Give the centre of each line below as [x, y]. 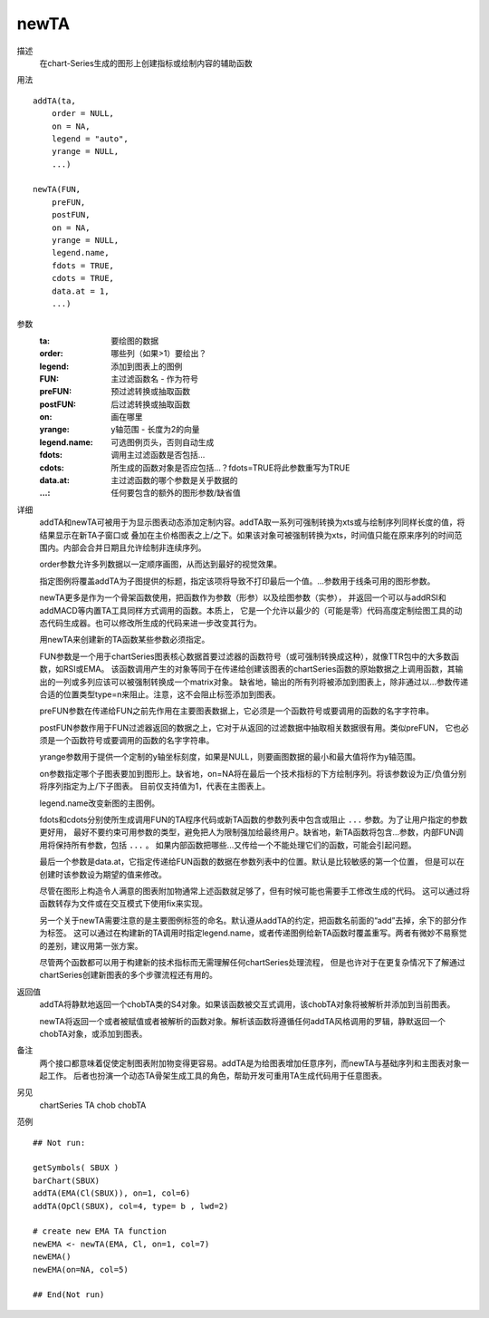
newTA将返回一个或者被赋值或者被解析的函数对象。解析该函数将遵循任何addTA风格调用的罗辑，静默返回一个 [242, 1021]
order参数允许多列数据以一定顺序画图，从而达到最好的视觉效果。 [161, 564]
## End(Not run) [69, 1295]
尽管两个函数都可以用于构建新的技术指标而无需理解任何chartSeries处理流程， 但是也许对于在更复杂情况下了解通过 [252, 962]
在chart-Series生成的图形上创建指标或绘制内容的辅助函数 [146, 63]
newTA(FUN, [57, 189]
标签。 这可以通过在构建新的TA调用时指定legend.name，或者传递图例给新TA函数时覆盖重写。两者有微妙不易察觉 [257, 933]
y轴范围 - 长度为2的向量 [155, 430]
